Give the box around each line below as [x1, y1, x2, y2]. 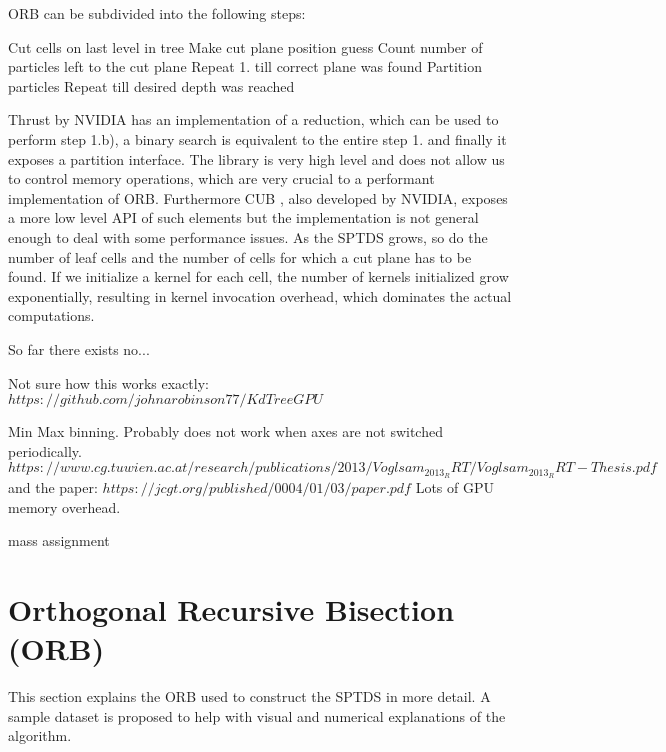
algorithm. [8, 725, 72, 746]
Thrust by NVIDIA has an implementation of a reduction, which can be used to [8, 109, 499, 130]
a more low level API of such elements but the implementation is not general [8, 207, 479, 228]
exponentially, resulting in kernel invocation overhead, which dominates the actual [8, 285, 512, 306]
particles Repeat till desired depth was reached [8, 75, 295, 96]
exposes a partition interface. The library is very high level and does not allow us [8, 148, 505, 169]
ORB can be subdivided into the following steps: [8, 3, 306, 23]
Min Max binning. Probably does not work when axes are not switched [8, 421, 443, 442]
